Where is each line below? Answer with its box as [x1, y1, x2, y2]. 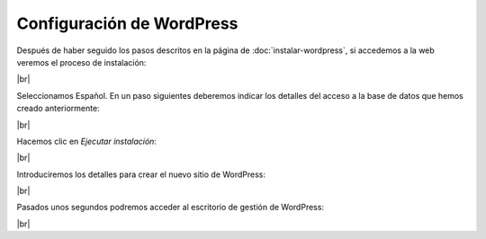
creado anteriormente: [16, 103, 100, 114]
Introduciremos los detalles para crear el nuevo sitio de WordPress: [16, 169, 265, 180]
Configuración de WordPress [16, 13, 238, 33]
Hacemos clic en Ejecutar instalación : [16, 136, 157, 146]
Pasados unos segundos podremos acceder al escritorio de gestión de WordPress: [16, 202, 324, 213]
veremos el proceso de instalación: [16, 57, 147, 67]
